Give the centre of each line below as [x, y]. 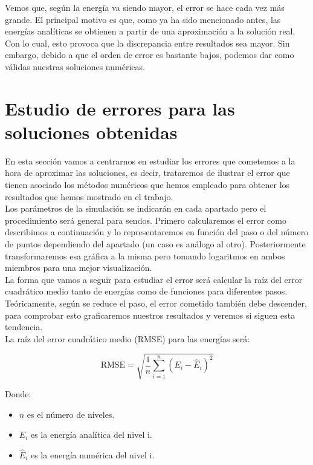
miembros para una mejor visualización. [79, 268]
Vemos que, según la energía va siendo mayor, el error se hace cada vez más [145, 7]
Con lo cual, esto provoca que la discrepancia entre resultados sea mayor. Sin [147, 43]
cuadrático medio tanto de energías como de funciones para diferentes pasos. [146, 291]
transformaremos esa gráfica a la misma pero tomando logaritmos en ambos [145, 255]
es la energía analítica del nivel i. [91, 434]
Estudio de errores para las [120, 108]
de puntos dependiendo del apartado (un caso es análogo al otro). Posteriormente [155, 244]
